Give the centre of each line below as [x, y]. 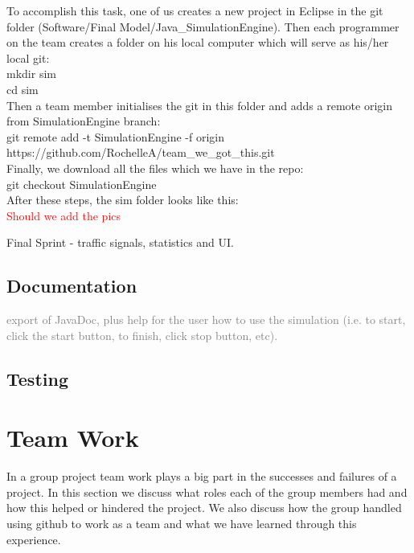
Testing [37, 378]
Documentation [72, 286]
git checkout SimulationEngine [82, 184]
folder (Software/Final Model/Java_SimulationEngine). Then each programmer [203, 26]
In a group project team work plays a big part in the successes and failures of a [202, 476]
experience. [34, 539]
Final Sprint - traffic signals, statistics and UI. [120, 242]
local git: [28, 57]
